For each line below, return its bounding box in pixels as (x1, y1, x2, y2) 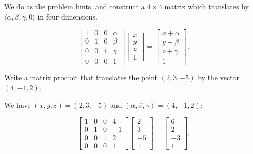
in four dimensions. (37, 11, 98, 22)
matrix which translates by (164, 1, 249, 11)
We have (4, 99, 31, 110)
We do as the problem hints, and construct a (4, 1, 145, 11)
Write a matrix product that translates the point (4, 72, 158, 83)
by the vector (198, 72, 240, 83)
